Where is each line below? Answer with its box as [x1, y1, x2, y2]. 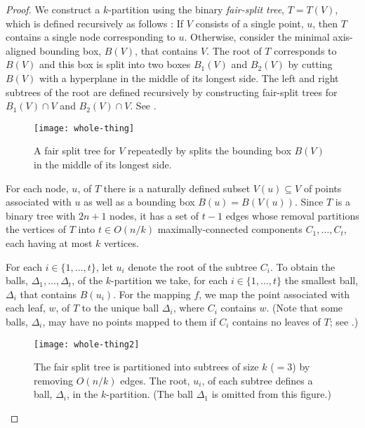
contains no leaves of [232, 314, 321, 328]
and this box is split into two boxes [39, 57, 191, 72]
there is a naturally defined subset [103, 180, 251, 195]
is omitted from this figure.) [211, 387, 331, 401]
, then [312, 15, 338, 30]
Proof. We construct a [6, 2, 100, 16]
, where [173, 300, 204, 315]
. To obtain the [270, 259, 336, 274]
